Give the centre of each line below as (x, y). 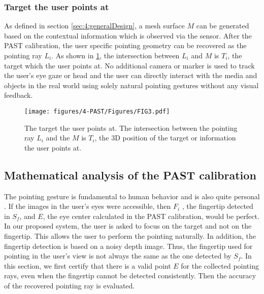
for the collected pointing (220, 265)
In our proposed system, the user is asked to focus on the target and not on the (128, 226)
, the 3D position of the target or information (165, 138)
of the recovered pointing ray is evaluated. (70, 285)
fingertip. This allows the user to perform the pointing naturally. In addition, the (130, 235)
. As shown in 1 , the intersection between (115, 55)
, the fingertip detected (218, 206)
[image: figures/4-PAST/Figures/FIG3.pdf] (97, 111)
